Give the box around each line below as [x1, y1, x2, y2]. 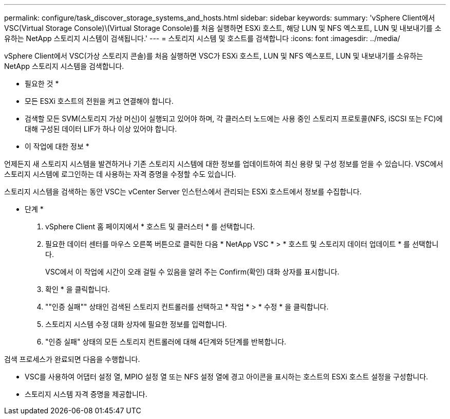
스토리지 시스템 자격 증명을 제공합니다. [25, 390, 147, 398]
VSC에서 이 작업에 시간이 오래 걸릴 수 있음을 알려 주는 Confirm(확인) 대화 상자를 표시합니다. [45, 267, 340, 276]
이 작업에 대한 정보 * [25, 142, 89, 151]
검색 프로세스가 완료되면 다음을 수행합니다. [4, 355, 140, 363]
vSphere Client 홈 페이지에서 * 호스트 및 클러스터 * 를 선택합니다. [45, 222, 255, 231]
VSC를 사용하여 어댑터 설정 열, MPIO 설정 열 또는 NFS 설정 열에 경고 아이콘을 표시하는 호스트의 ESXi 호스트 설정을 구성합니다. [25, 372, 428, 381]
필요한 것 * [25, 79, 59, 88]
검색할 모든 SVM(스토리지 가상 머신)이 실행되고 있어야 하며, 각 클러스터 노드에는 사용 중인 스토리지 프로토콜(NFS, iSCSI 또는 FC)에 [25, 114, 443, 123]
